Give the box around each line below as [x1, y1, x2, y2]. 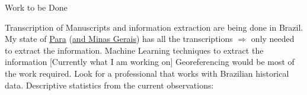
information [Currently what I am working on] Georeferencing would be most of [5, 55, 295, 68]
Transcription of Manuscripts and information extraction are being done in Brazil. [5, 21, 303, 33]
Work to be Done [5, 1, 68, 13]
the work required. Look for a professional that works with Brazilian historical [5, 67, 289, 79]
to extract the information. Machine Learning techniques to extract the [5, 44, 264, 56]
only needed [251, 32, 295, 45]
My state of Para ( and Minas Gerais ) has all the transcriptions [5, 32, 233, 45]
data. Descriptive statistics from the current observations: [5, 78, 214, 91]
